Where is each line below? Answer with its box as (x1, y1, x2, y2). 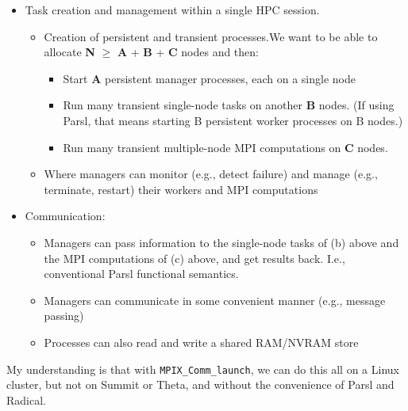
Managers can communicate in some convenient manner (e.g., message (44, 291, 386, 308)
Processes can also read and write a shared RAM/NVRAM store (44, 333, 359, 350)
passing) (44, 307, 84, 324)
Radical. (6, 391, 46, 408)
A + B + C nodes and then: (117, 44, 259, 60)
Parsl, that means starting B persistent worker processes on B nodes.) (63, 112, 403, 128)
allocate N (44, 44, 95, 60)
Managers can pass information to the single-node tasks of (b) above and (44, 234, 399, 250)
